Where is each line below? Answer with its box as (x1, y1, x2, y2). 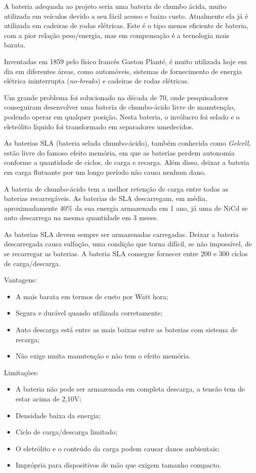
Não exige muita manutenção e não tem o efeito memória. (15, 351, 191, 361)
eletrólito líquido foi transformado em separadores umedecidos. (4, 121, 194, 131)
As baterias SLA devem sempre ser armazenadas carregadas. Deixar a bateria (4, 229, 239, 239)
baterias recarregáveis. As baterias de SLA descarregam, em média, (4, 193, 208, 203)
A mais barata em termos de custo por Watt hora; (15, 291, 169, 301)
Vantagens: (4, 275, 37, 285)
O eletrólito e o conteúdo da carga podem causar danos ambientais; (15, 443, 219, 453)
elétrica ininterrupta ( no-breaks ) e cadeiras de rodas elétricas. (4, 76, 189, 86)
